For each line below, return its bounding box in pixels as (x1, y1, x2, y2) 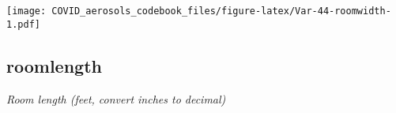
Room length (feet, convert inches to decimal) (6, 90, 226, 107)
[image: (6, 6, 47, 17)
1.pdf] (6, 18, 40, 30)
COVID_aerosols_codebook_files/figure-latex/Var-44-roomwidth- (51, 6, 391, 17)
